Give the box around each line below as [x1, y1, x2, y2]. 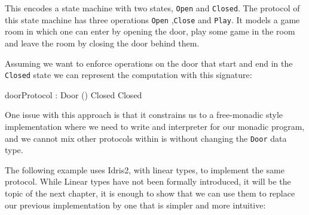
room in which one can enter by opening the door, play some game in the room [5, 25, 295, 38]
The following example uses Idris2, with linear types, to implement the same [5, 163, 284, 176]
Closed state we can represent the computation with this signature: [5, 68, 252, 81]
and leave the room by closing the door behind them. [5, 36, 200, 49]
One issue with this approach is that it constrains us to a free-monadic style [5, 108, 283, 121]
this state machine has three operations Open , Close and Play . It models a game [5, 13, 300, 26]
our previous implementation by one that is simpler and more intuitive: [5, 198, 266, 211]
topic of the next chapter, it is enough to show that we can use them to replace [5, 186, 295, 199]
